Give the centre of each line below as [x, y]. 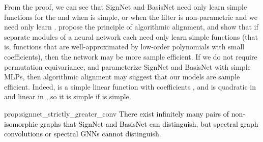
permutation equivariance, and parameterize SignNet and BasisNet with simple [127, 66]
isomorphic [21, 123]
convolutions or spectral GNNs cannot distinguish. [83, 134]
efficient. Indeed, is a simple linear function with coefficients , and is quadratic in [130, 86]
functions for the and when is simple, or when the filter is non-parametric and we [131, 17]
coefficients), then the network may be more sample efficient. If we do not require [131, 56]
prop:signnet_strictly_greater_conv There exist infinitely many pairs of [116, 113]
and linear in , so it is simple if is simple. [68, 96]
